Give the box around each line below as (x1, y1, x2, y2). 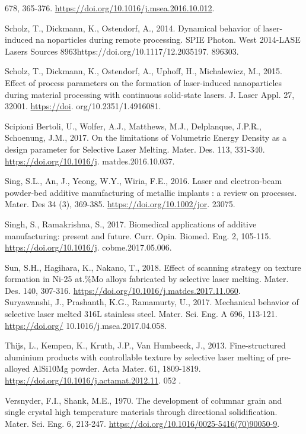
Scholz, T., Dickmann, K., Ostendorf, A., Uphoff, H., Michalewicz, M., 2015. (5, 65, 282, 77)
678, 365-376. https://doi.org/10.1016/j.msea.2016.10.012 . (5, 2, 215, 14)
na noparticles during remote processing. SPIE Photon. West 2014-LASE (36, 33, 301, 46)
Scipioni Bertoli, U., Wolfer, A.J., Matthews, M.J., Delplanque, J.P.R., (5, 119, 262, 132)
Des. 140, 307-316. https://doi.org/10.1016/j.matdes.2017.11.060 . (5, 284, 241, 296)
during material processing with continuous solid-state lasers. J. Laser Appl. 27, (5, 88, 295, 100)
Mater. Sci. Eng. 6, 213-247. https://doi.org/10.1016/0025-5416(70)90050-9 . (5, 417, 280, 429)
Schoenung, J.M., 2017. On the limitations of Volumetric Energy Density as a (5, 131, 286, 144)
